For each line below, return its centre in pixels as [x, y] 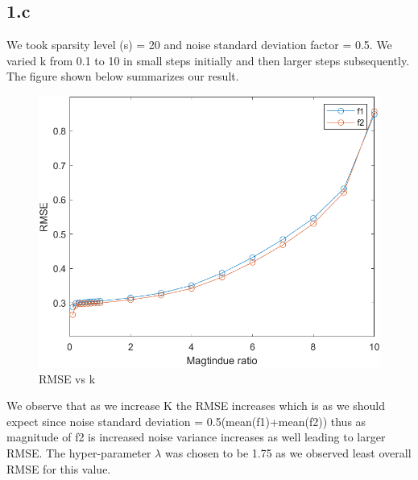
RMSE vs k [67, 378]
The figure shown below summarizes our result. [123, 76]
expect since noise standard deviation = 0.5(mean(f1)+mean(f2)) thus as [186, 421]
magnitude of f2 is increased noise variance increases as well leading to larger [196, 437]
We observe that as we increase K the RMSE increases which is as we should [196, 406]
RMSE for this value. [59, 468]
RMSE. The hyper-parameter [79, 452]
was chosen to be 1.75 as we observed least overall [288, 452]
